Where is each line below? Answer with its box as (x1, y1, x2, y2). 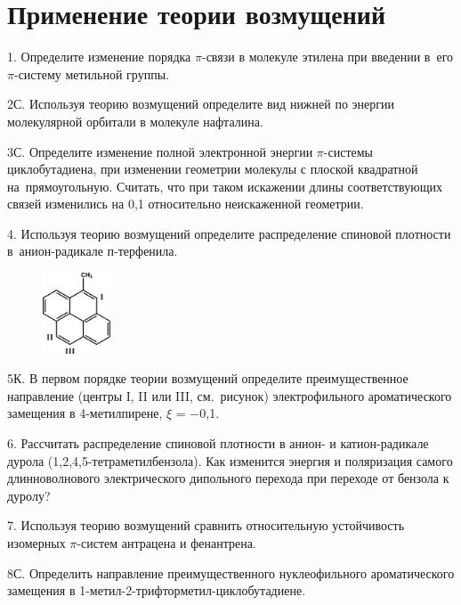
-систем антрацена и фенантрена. (77, 533, 256, 552)
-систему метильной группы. (13, 64, 169, 83)
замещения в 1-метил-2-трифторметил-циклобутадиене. (7, 581, 306, 600)
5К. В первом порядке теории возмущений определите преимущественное (7, 369, 408, 388)
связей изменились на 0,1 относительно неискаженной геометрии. (7, 194, 364, 213)
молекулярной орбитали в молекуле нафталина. (7, 111, 263, 130)
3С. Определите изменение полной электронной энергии (7, 142, 313, 160)
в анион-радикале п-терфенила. (7, 241, 178, 260)
